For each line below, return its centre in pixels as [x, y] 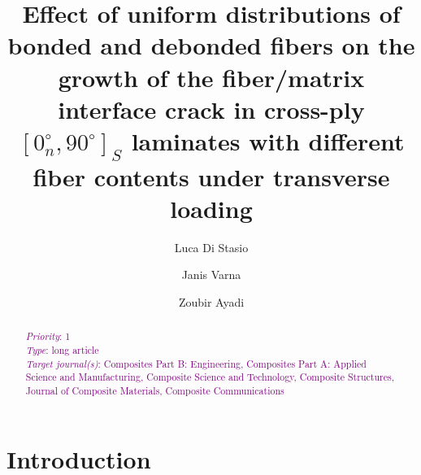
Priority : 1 [48, 336]
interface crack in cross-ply [211, 109]
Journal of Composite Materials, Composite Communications [155, 390]
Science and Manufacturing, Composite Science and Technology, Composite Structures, [210, 377]
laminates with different [268, 140]
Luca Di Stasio [211, 247]
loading [211, 208]
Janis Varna [211, 275]
